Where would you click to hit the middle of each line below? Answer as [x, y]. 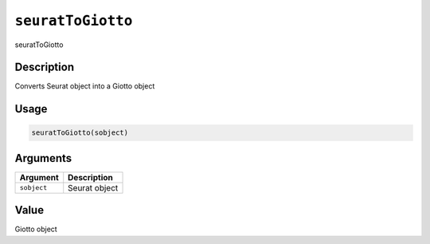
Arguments [43, 158]
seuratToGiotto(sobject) [80, 133]
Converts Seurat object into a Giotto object [85, 86]
